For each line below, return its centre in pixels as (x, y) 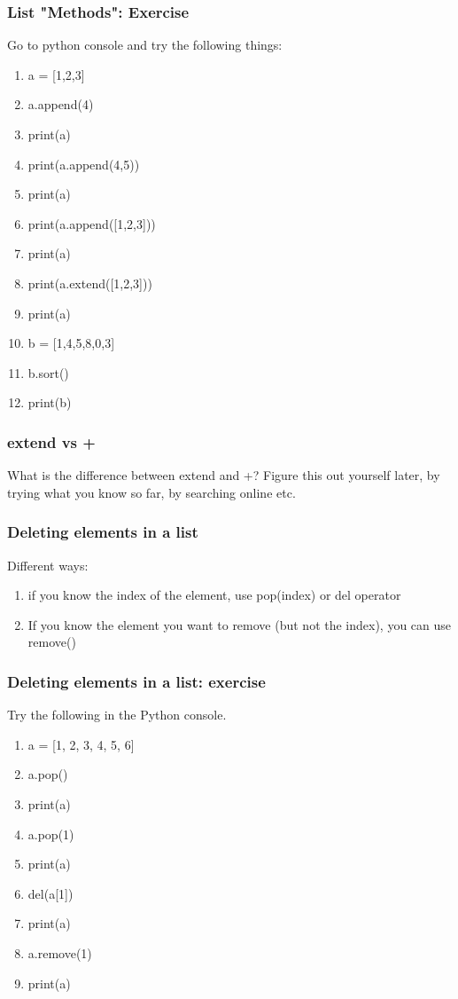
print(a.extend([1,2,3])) (90, 283)
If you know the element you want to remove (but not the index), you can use (240, 624)
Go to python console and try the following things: (145, 45)
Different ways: (48, 565)
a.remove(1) (60, 952)
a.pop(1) (51, 834)
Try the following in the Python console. (117, 715)
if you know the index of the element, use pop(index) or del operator (214, 595)
